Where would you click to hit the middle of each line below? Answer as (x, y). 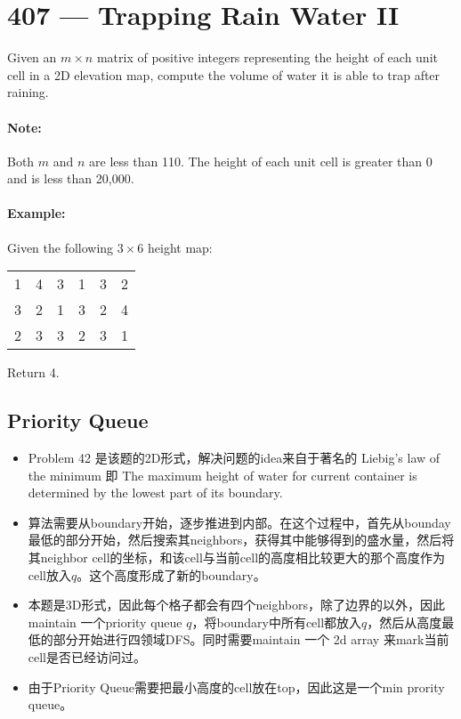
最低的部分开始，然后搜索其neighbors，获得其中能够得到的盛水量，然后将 (241, 540)
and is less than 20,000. (71, 178)
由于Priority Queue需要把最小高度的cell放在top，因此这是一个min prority (236, 687)
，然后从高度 (404, 622)
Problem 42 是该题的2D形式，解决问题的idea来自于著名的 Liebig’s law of (234, 458)
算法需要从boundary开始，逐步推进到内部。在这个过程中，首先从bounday (239, 522)
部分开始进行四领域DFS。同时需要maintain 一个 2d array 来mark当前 (251, 639)
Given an (32, 57)
